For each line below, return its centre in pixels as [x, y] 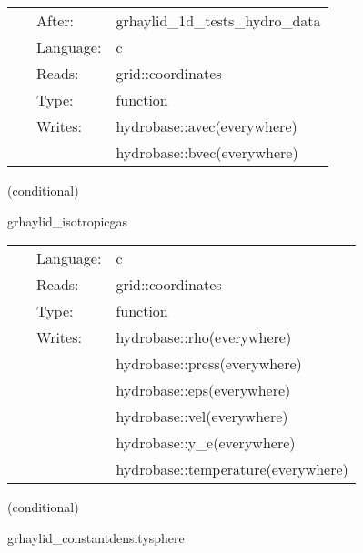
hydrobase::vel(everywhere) [202, 417]
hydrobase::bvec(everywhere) [207, 152]
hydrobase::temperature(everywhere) [232, 469]
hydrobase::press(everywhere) [209, 364]
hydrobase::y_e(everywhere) [206, 443]
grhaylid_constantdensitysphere [96, 537]
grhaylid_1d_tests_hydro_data [218, 20]
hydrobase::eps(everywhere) [203, 390]
